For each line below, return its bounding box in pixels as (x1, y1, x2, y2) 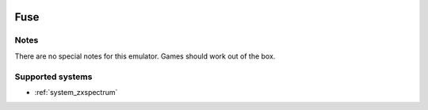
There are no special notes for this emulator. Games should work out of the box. (14, 51, 276, 61)
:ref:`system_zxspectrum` (34, 87, 118, 97)
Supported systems (14, 71, 93, 82)
